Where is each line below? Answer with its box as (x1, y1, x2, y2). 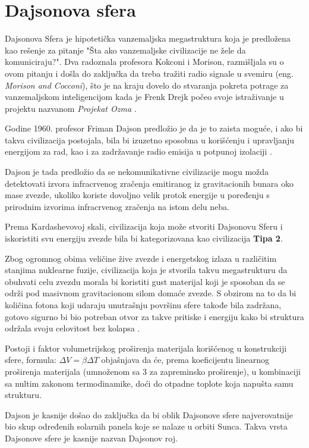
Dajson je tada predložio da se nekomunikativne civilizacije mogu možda (5, 165, 269, 178)
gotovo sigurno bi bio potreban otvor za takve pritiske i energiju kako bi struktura (5, 310, 304, 322)
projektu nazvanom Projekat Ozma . (5, 102, 137, 114)
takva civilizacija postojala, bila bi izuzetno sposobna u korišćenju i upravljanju (5, 133, 294, 146)
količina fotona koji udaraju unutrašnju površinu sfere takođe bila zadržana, (5, 299, 282, 311)
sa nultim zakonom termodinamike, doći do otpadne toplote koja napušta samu (5, 377, 294, 389)
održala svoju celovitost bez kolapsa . (5, 322, 140, 334)
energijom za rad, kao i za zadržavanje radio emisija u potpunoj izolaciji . (5, 145, 272, 158)
